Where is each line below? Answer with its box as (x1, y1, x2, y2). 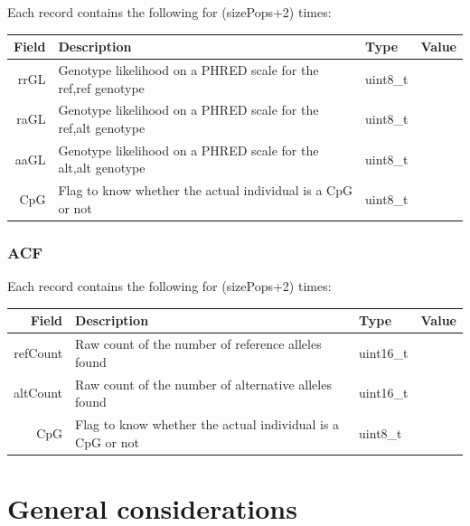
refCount (14, 343, 63, 362)
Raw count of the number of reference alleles (75, 334, 322, 353)
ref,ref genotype (58, 78, 145, 97)
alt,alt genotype (58, 158, 146, 177)
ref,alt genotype (58, 117, 146, 136)
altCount (14, 383, 63, 402)
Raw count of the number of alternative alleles (75, 374, 332, 393)
